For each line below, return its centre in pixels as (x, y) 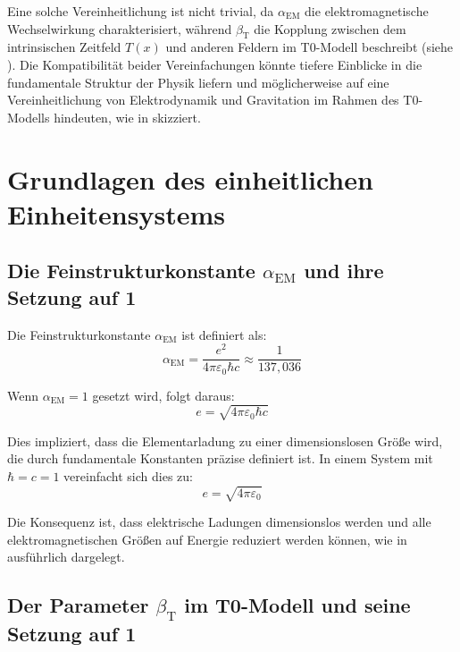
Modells (29, 117)
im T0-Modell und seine (297, 605)
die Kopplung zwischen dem (330, 28)
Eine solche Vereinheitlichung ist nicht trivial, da (141, 11)
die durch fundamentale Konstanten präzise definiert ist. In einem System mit (220, 458)
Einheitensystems (116, 213)
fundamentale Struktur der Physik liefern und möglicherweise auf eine (198, 82)
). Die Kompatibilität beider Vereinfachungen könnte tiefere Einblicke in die (215, 64)
